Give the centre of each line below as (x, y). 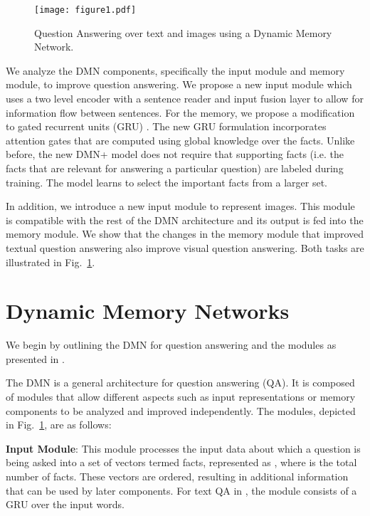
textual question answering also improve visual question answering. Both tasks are (185, 247)
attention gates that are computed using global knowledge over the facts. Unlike (180, 140)
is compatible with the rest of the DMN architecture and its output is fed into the (185, 220)
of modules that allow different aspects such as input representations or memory (181, 397)
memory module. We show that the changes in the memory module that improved (185, 234)
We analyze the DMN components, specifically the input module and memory (175, 70)
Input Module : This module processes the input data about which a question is (183, 448)
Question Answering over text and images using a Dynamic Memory (183, 32)
